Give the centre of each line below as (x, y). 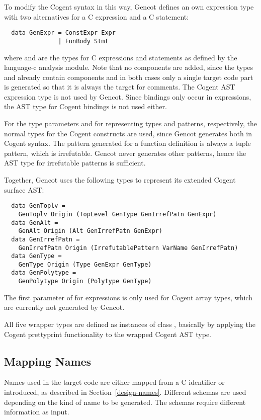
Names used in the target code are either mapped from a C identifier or (114, 382)
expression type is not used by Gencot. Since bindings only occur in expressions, (128, 96)
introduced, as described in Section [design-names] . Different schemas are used (125, 392)
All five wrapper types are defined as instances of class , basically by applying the (130, 324)
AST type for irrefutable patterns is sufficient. (75, 163)
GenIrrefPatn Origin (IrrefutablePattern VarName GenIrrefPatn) (128, 248)
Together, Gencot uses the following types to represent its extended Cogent (120, 180)
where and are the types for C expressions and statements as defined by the (121, 57)
